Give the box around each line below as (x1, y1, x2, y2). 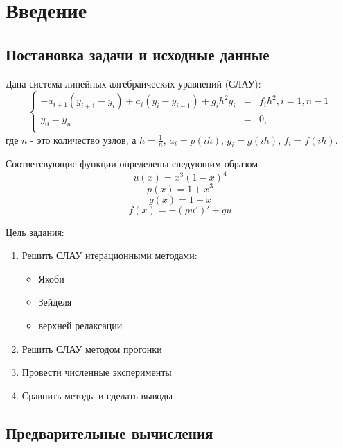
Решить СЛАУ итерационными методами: (21, 248, 197, 263)
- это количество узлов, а (30, 132, 137, 147)
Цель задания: (6, 224, 64, 239)
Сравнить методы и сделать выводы (21, 388, 173, 402)
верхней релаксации (38, 317, 123, 332)
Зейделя (38, 294, 72, 309)
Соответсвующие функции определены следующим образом (6, 156, 258, 171)
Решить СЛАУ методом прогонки (21, 341, 162, 356)
